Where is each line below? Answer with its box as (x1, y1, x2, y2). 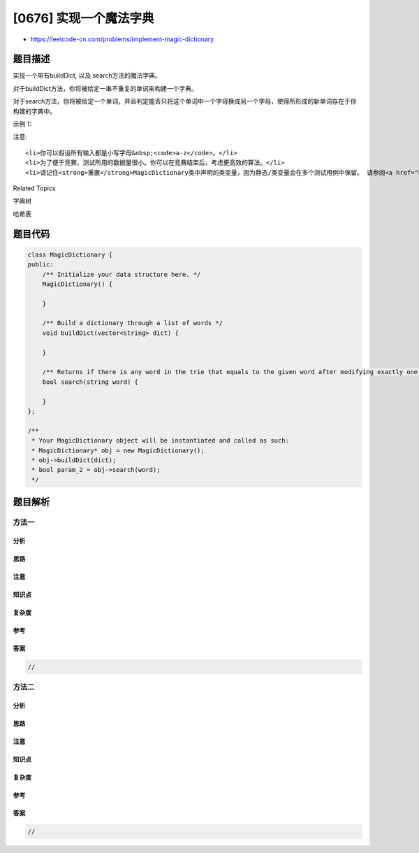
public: (27, 261, 54, 268)
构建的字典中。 (13, 107, 56, 115)
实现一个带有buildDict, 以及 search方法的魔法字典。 (13, 71, 162, 80)
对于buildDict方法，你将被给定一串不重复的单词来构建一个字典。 (13, 84, 198, 92)
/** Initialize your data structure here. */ (42, 270, 201, 278)
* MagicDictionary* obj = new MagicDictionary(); (31, 446, 205, 454)
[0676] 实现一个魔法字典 (13, 10, 154, 26)
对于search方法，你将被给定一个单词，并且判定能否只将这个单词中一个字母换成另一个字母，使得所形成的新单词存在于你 (13, 97, 357, 106)
